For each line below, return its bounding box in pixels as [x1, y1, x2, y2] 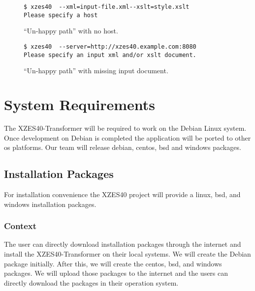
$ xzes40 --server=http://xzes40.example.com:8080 [24, 43, 196, 50]
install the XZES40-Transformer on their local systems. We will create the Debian [4, 248, 251, 259]
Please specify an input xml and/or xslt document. [24, 51, 196, 58]
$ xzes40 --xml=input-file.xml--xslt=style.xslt [24, 3, 190, 10]
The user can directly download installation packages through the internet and [4, 239, 241, 249]
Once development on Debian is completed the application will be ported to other [4, 132, 251, 143]
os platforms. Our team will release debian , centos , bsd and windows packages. [4, 142, 241, 152]
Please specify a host [24, 11, 98, 19]
